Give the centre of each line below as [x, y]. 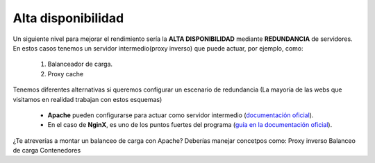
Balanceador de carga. [80, 64]
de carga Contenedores [47, 151]
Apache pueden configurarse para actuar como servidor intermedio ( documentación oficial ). [181, 115]
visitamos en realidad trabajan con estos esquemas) [87, 99]
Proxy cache [65, 74]
